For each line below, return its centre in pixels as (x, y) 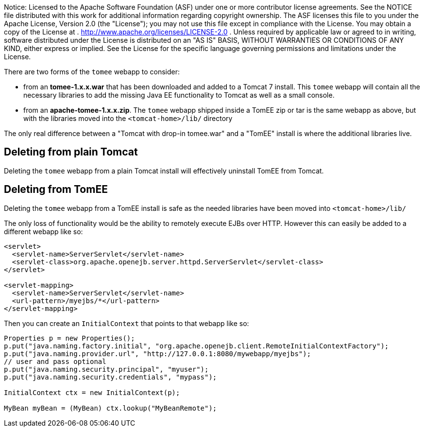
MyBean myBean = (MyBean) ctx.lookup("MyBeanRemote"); (110, 408)
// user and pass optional (55, 361)
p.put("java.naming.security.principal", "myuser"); (106, 369)
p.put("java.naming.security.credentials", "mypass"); (110, 377)
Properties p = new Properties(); (69, 338)
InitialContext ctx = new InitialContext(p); (92, 392)
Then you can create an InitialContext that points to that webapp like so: (127, 323)
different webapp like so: (43, 231)
